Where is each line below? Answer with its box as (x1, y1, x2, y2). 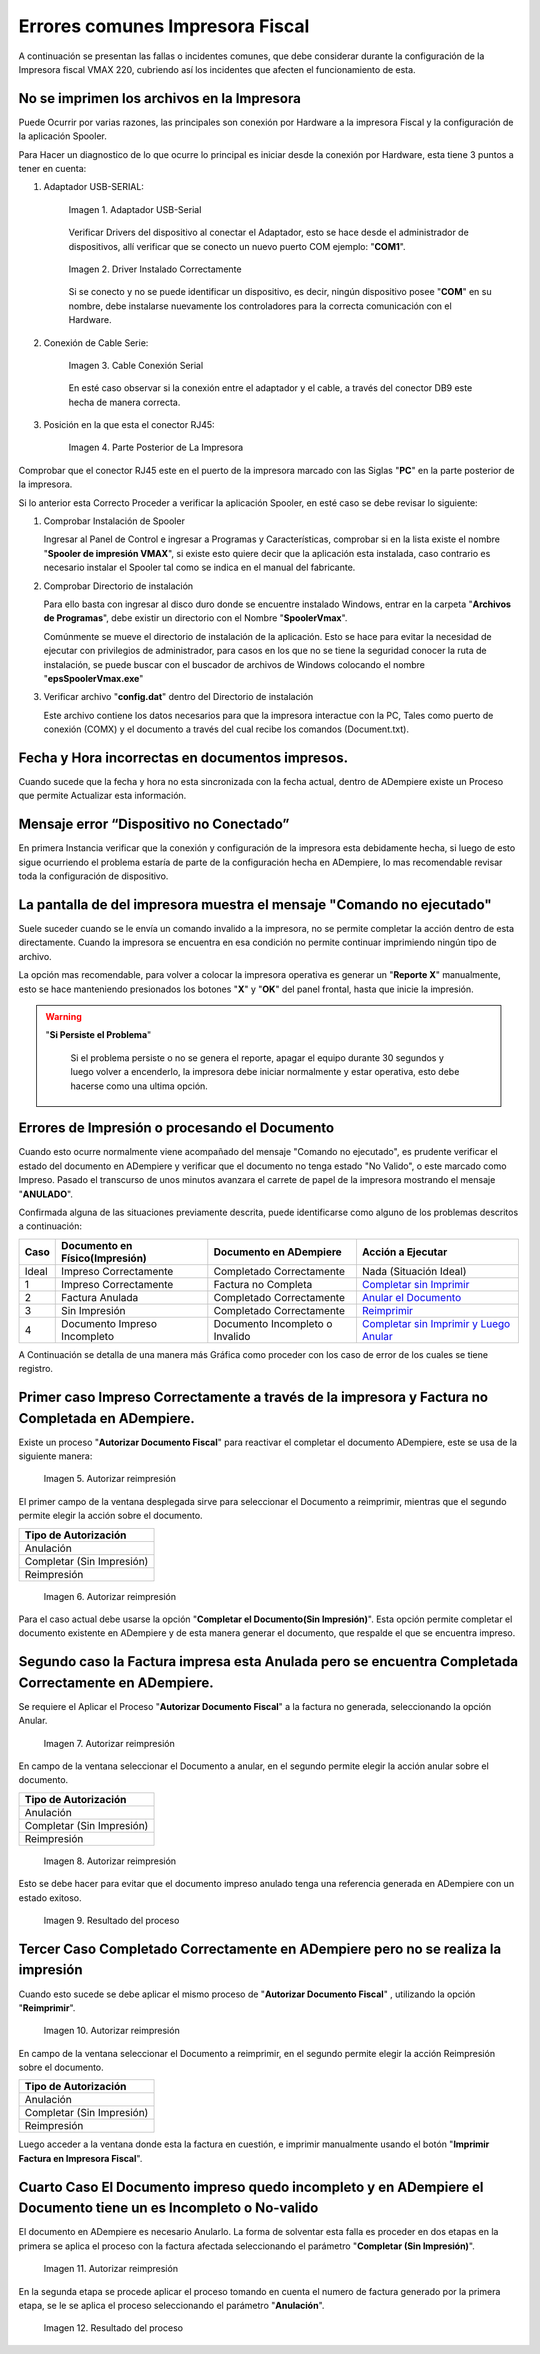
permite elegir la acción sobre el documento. (18, 1510, 204, 1522)
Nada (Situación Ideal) (361, 1264, 467, 1278)
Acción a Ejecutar (361, 1245, 448, 1259)
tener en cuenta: (18, 163, 87, 175)
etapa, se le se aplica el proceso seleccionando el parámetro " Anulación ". (18, 2299, 325, 2311)
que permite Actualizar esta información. (18, 790, 187, 802)
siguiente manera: (18, 1450, 93, 1462)
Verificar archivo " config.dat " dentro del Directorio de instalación (43, 691, 314, 703)
